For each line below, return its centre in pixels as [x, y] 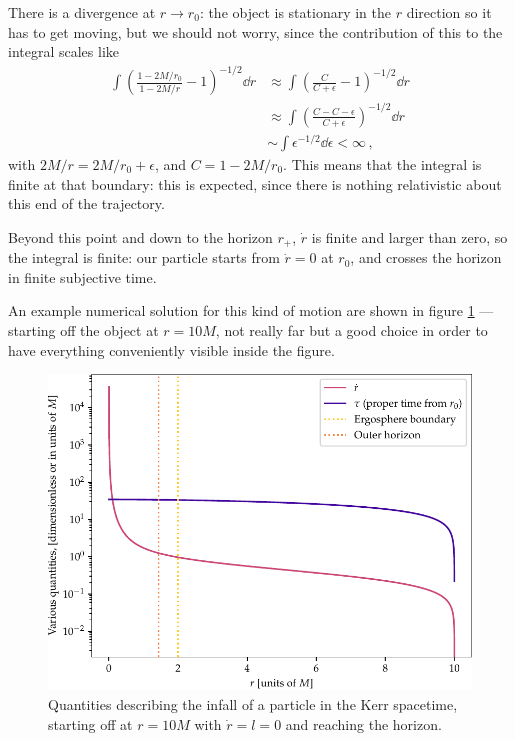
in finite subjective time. [82, 276]
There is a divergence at [82, 12]
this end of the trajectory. [86, 203]
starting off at [90, 723]
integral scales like [64, 51]
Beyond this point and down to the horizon [140, 236]
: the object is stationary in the [295, 12]
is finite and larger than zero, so [409, 236]
